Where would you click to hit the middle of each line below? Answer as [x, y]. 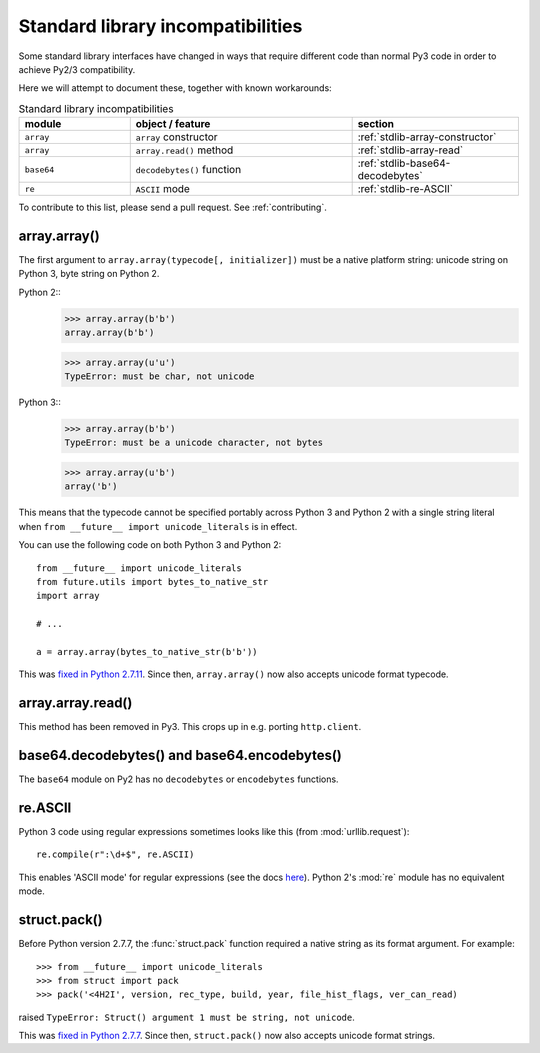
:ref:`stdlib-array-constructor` [427, 137]
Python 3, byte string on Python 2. [89, 274]
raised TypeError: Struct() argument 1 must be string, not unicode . [186, 1017]
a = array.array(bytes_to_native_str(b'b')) [147, 651]
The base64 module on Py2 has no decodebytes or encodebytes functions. [178, 779]
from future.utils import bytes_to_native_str [152, 581]
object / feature [173, 124]
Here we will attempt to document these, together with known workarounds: [175, 88]
